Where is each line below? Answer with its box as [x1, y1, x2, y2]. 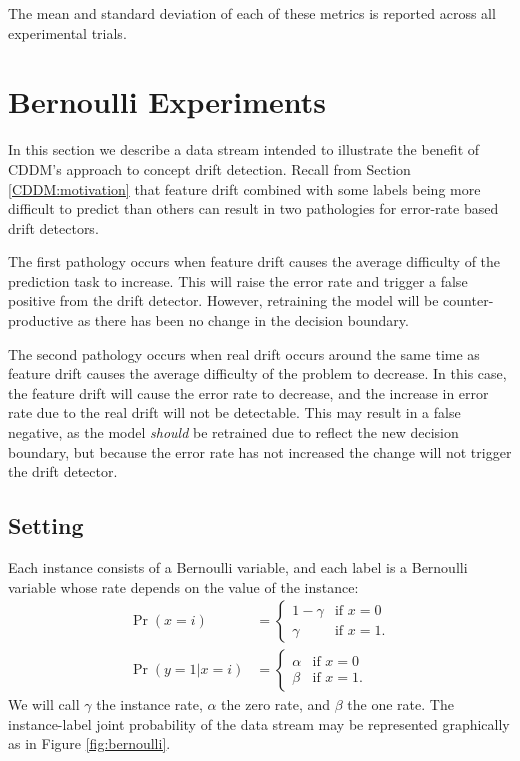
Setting [8, 510, 84, 541]
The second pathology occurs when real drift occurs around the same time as [8, 343, 480, 364]
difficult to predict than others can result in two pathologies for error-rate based [8, 198, 499, 219]
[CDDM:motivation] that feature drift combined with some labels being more [8, 178, 481, 199]
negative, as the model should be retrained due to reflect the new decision [8, 422, 459, 443]
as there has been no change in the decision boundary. [77, 310, 409, 331]
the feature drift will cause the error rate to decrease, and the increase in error [8, 382, 489, 403]
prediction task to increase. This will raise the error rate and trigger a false [8, 270, 468, 291]
